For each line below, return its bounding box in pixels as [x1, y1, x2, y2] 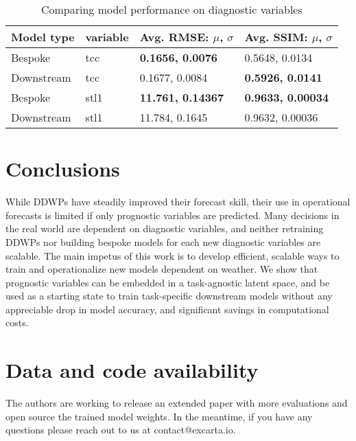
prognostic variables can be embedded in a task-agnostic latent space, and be [5, 275, 330, 289]
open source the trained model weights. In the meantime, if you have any [5, 409, 313, 423]
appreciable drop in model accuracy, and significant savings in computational [5, 302, 329, 316]
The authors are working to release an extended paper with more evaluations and [5, 396, 348, 410]
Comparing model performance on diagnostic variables [40, 1, 302, 17]
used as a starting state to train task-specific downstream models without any [5, 289, 333, 303]
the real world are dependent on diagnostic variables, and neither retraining [5, 221, 324, 236]
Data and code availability [5, 356, 259, 384]
